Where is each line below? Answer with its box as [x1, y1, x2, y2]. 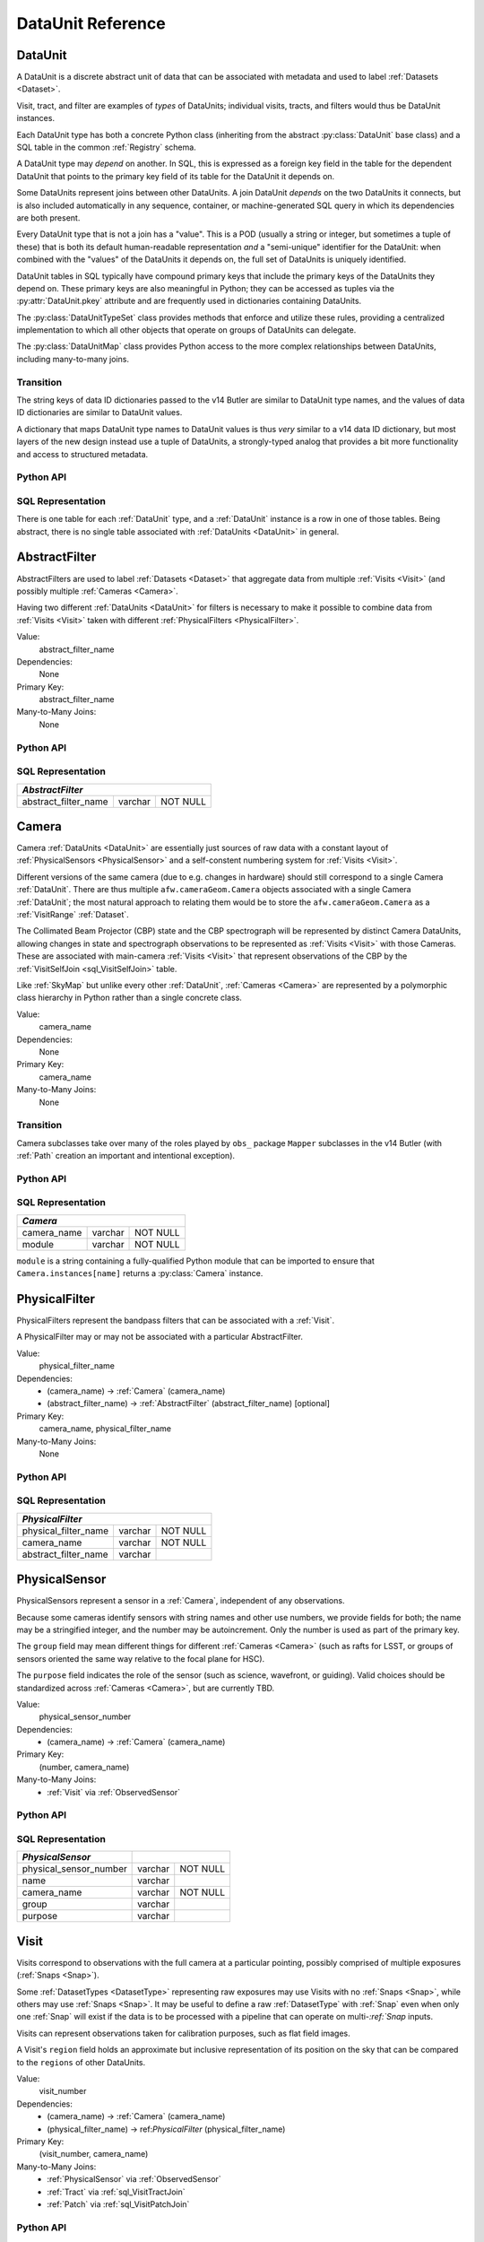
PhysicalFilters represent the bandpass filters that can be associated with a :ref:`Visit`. [16, 1315, 335, 1326]
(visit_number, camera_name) [39, 2149, 149, 2159]
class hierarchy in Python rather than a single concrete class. [16, 992, 242, 1004]
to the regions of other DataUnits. [16, 2056, 146, 2067]
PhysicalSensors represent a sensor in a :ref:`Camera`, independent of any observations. [16, 1595, 345, 1606]
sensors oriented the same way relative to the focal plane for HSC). [16, 1653, 265, 1664]
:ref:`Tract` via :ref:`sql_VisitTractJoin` [47, 2186, 186, 2197]
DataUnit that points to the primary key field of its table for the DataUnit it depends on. [16, 170, 335, 181]
